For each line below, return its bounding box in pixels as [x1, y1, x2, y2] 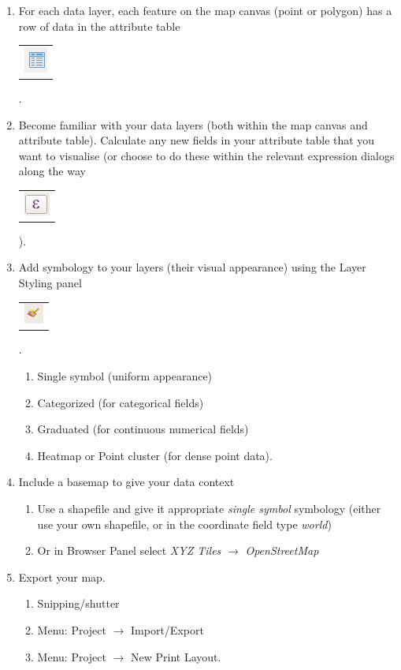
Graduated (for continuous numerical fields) [37, 421, 249, 437]
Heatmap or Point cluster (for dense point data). [37, 447, 273, 463]
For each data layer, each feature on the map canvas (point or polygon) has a [18, 2, 392, 18]
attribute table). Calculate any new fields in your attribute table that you [18, 132, 375, 148]
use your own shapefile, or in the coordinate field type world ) [37, 515, 332, 532]
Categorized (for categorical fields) [37, 394, 204, 410]
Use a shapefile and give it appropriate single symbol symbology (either [37, 500, 381, 517]
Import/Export [131, 622, 204, 638]
